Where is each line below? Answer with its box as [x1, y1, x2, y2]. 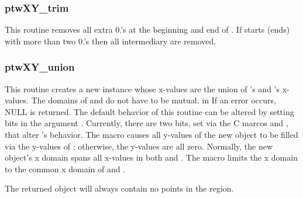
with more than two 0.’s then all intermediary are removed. [5, 34, 216, 47]
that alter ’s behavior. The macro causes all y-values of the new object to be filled [5, 128, 298, 140]
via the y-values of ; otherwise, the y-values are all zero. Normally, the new [5, 140, 273, 152]
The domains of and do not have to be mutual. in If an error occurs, [31, 94, 276, 106]
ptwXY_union [5, 60, 75, 74]
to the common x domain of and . [5, 162, 126, 175]
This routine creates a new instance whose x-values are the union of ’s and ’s [5, 82, 280, 95]
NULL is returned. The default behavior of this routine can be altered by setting [5, 105, 294, 117]
